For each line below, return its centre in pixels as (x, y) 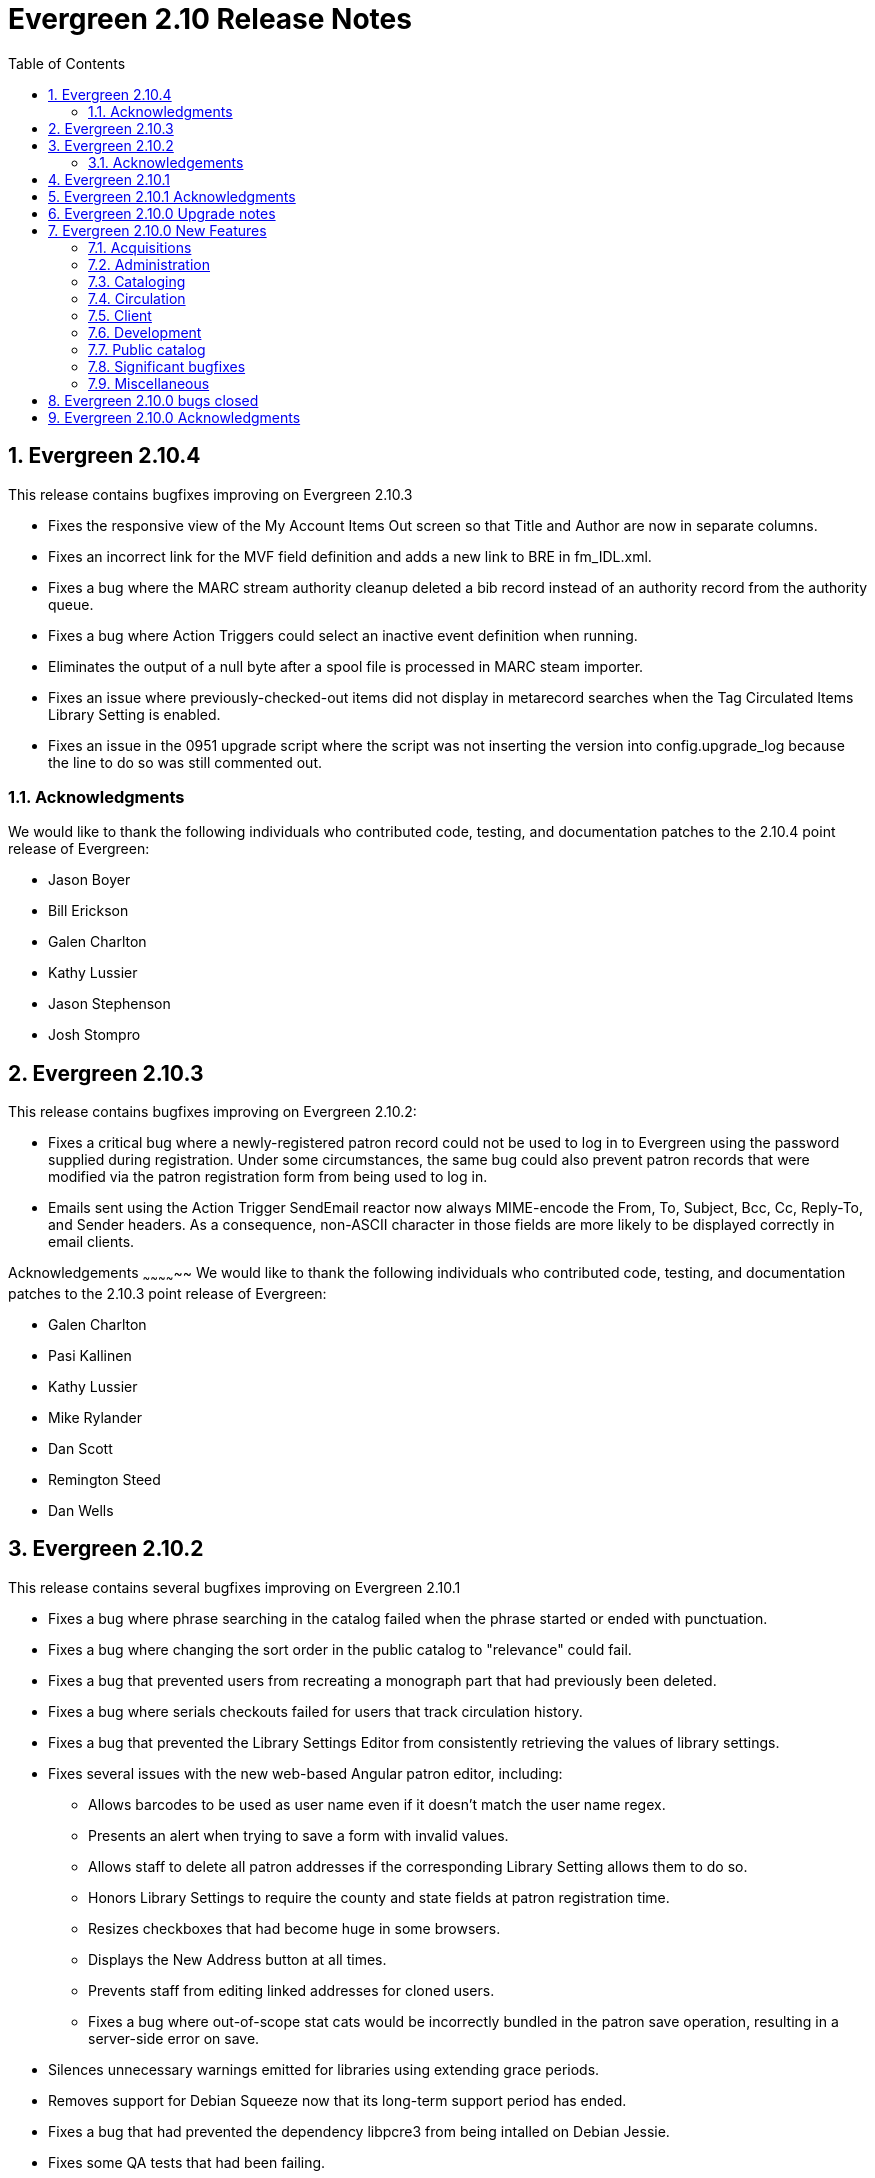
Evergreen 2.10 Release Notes (210, 19)
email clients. (91, 1242)
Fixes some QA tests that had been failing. (187, 2162)
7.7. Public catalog (147, 349)
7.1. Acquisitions (140, 247)
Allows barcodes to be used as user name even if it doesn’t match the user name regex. (377, 1804)
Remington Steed (104, 1479)
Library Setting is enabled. (134, 714)
